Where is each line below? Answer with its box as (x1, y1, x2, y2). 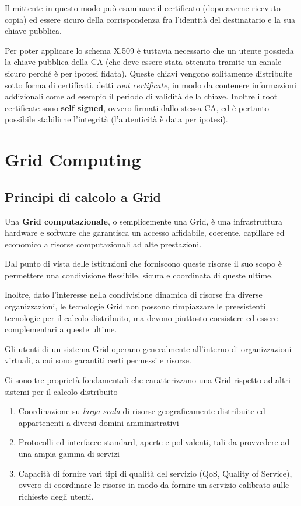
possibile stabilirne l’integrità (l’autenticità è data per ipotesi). (5, 113, 228, 125)
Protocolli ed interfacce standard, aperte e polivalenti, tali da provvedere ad (18, 436, 290, 448)
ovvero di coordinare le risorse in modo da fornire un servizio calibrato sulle (18, 479, 289, 491)
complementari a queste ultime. (5, 323, 117, 335)
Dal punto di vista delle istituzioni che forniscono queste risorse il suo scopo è (5, 257, 282, 270)
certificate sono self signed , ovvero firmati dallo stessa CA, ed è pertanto (5, 101, 269, 113)
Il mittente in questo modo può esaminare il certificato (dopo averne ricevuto (5, 2, 281, 13)
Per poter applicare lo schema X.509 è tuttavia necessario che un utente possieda (5, 44, 294, 56)
